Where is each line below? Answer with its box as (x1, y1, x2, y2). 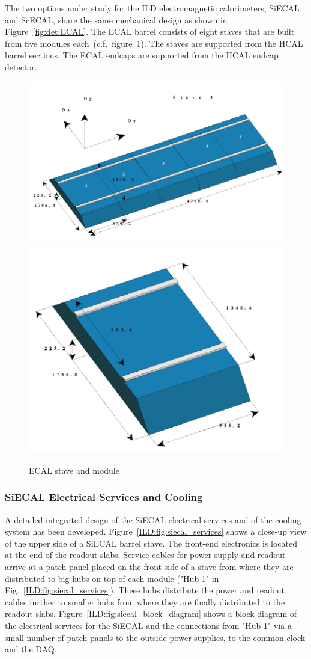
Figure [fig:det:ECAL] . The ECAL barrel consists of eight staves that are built (5, 25, 295, 38)
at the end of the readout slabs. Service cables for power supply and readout (5, 548, 286, 561)
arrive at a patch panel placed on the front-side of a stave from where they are (5, 560, 294, 572)
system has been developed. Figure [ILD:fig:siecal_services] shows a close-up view (5, 525, 307, 538)
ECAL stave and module (29, 464, 119, 476)
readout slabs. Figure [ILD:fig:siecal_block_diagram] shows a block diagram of (5, 607, 297, 620)
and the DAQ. (5, 643, 57, 655)
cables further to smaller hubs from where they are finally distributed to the (5, 595, 285, 608)
